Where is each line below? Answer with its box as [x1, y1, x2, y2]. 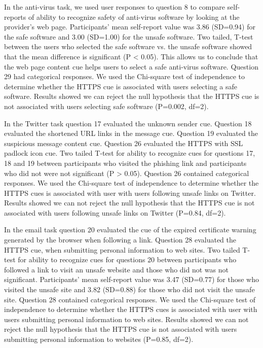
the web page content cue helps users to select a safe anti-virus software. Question [4, 61, 258, 72]
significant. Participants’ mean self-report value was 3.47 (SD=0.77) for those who [4, 274, 259, 285]
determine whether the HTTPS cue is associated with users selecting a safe [4, 81, 238, 91]
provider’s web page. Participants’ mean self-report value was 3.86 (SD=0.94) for [4, 21, 255, 32]
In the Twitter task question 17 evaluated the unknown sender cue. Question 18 [4, 118, 252, 128]
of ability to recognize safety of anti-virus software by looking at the [28, 11, 240, 22]
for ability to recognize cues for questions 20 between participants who [18, 254, 237, 265]
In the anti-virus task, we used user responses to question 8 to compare [4, 2, 225, 12]
